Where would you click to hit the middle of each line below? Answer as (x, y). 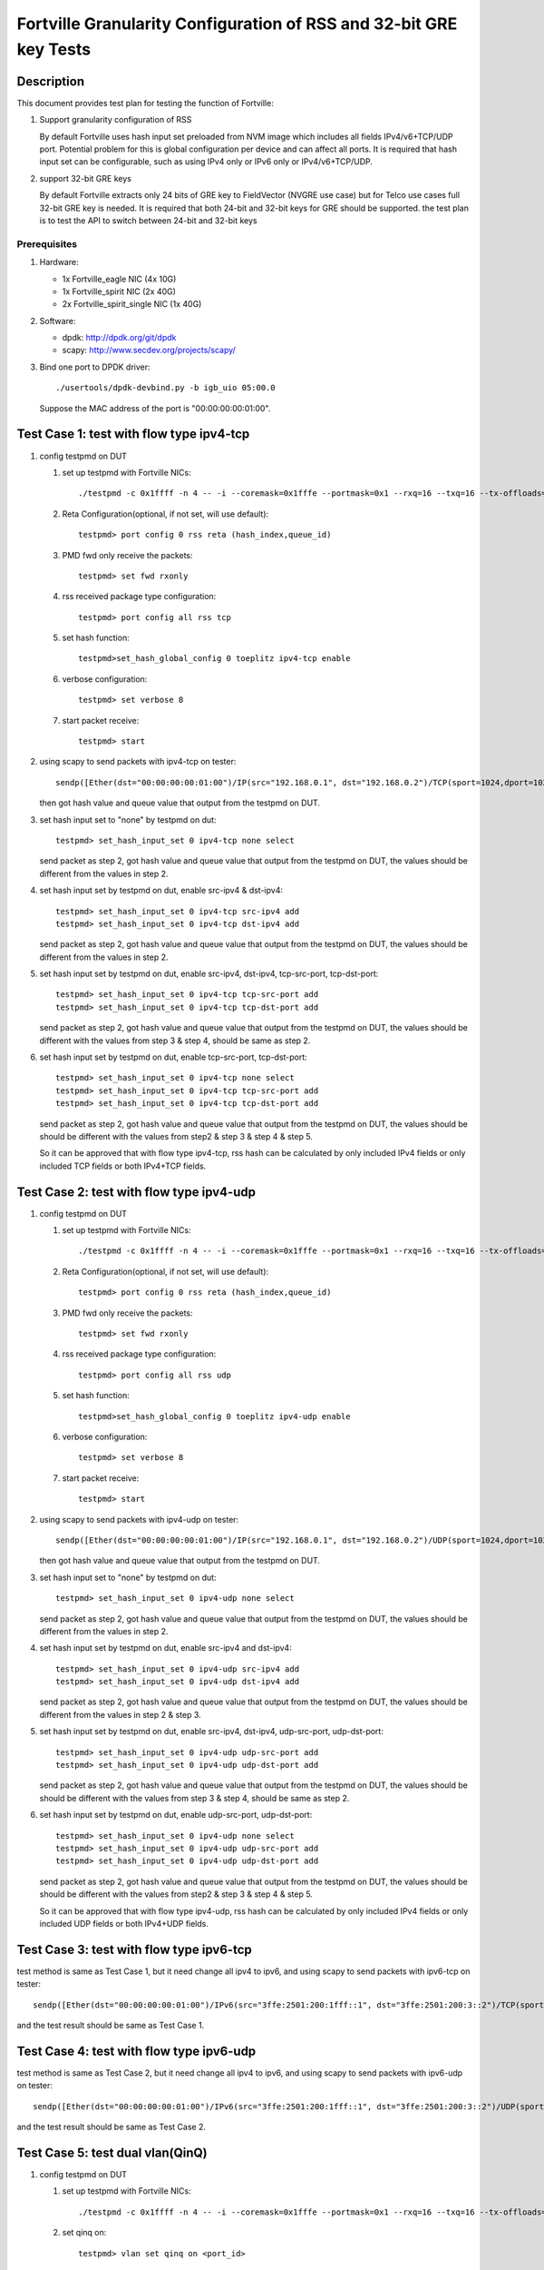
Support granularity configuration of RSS (116, 120)
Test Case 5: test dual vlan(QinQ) (112, 2152)
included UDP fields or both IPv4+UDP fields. (124, 1923)
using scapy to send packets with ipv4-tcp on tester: (138, 762)
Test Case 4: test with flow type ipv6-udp (136, 2051)
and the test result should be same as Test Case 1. (111, 2025)
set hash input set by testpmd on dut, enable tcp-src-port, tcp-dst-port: (173, 1057)
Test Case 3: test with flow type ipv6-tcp (135, 1949)
